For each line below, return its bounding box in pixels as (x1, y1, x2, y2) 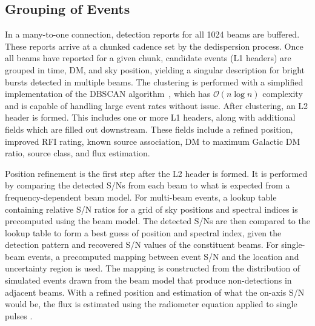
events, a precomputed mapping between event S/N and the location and (27, 250, 299, 262)
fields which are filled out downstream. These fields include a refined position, (5, 122, 293, 135)
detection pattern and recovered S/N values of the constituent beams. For (5, 238, 279, 251)
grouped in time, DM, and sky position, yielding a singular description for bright (5, 63, 305, 76)
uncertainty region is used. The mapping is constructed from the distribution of (5, 262, 300, 274)
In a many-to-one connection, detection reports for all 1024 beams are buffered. (5, 28, 300, 41)
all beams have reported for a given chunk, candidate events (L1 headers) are (5, 52, 291, 64)
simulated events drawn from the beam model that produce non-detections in (5, 274, 292, 287)
